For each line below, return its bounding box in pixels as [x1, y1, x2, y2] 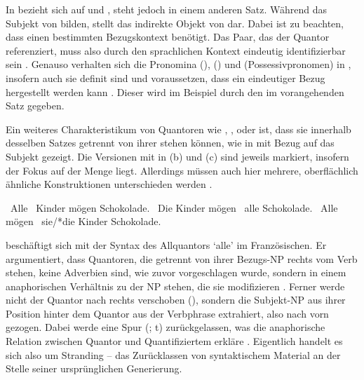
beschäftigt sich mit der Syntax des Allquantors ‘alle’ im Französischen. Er [6, 237, 327, 252]
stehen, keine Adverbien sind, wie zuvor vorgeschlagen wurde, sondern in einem [6, 265, 346, 280]
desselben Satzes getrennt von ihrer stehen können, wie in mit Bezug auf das [6, 135, 335, 150]
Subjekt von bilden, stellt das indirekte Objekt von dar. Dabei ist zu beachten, [6, 15, 344, 30]
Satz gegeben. [6, 98, 65, 113]
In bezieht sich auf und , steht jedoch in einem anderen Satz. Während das [6, 2, 328, 16]
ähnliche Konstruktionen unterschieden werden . [6, 177, 213, 191]
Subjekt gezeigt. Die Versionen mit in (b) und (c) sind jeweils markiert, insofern [6, 149, 349, 163]
